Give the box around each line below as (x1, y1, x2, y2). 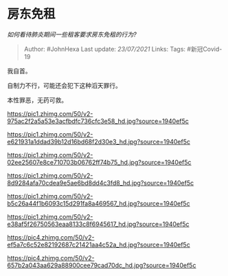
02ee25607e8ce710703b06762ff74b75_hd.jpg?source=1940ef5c (7, 158, 192, 166)
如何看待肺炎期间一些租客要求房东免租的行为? (7, 30, 137, 38)
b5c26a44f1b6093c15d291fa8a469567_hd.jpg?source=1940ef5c (7, 199, 190, 207)
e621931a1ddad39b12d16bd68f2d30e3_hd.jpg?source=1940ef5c (7, 137, 191, 146)
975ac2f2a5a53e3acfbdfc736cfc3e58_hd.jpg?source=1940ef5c (7, 117, 189, 125)
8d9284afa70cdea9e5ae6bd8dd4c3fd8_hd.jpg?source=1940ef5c (7, 179, 194, 187)
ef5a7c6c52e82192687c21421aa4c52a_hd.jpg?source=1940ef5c (7, 240, 190, 249)
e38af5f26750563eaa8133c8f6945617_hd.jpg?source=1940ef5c (7, 220, 190, 228)
